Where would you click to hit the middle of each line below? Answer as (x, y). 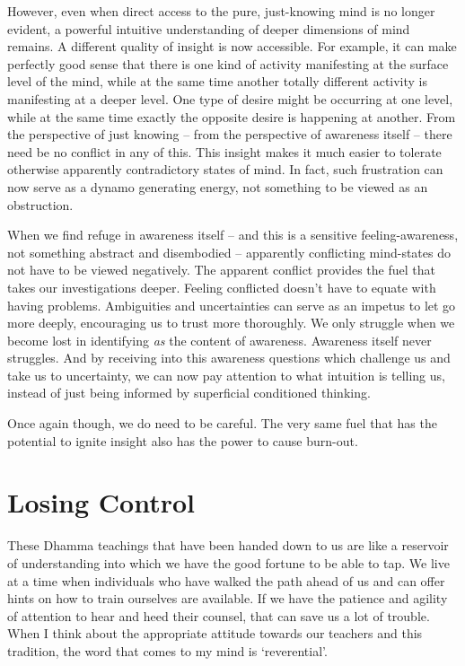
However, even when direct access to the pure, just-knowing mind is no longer (221, 11)
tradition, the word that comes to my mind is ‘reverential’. (167, 650)
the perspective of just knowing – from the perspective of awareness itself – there (230, 134)
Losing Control (101, 502)
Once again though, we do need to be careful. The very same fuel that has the (222, 423)
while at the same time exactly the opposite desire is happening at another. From (232, 116)
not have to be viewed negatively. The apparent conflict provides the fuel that (221, 270)
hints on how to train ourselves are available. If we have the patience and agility (228, 598)
